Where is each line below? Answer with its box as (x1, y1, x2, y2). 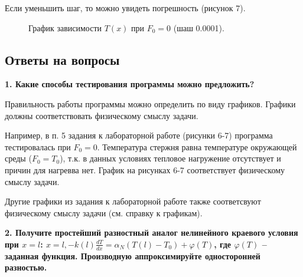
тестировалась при (5, 140, 71, 153)
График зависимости (28, 21, 102, 34)
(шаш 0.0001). (173, 21, 224, 34)
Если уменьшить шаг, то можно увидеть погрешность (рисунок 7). (5, 2, 246, 14)
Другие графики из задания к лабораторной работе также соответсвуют (5, 195, 261, 207)
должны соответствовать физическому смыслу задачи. (5, 109, 198, 121)
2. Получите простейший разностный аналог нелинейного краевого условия (5, 226, 298, 239)
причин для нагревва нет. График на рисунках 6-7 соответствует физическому (5, 163, 285, 176)
